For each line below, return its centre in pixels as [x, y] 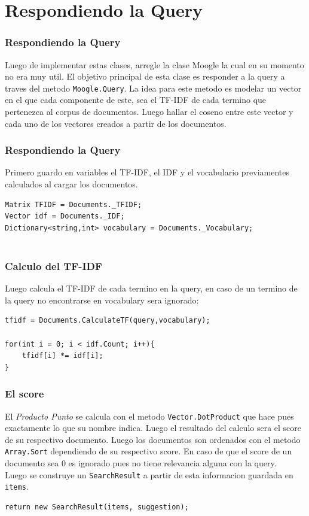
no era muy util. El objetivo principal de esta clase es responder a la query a [145, 76]
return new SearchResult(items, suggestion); [97, 507]
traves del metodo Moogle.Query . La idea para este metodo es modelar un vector [153, 88]
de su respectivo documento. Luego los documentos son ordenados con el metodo [153, 439]
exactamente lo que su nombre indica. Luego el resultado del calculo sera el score [153, 428]
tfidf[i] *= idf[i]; [62, 356]
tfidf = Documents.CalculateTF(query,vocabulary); [108, 321]
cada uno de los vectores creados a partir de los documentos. [116, 123]
